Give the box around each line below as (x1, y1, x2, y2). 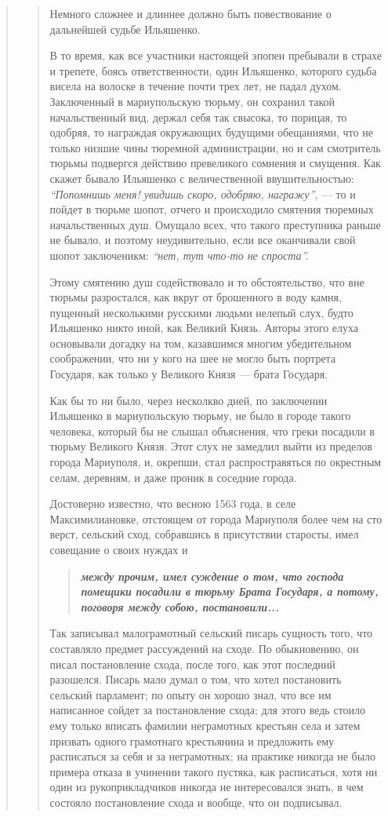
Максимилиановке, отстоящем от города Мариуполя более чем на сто (49, 510, 383, 527)
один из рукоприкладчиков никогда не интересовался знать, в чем (49, 779, 364, 795)
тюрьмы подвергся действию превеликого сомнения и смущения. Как (49, 155, 381, 171)
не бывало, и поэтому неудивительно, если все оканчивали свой (49, 232, 356, 248)
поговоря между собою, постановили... (81, 598, 280, 615)
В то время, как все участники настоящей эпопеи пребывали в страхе (49, 47, 382, 64)
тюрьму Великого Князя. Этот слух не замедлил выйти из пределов (49, 438, 372, 454)
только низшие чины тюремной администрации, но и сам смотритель (49, 139, 381, 155)
